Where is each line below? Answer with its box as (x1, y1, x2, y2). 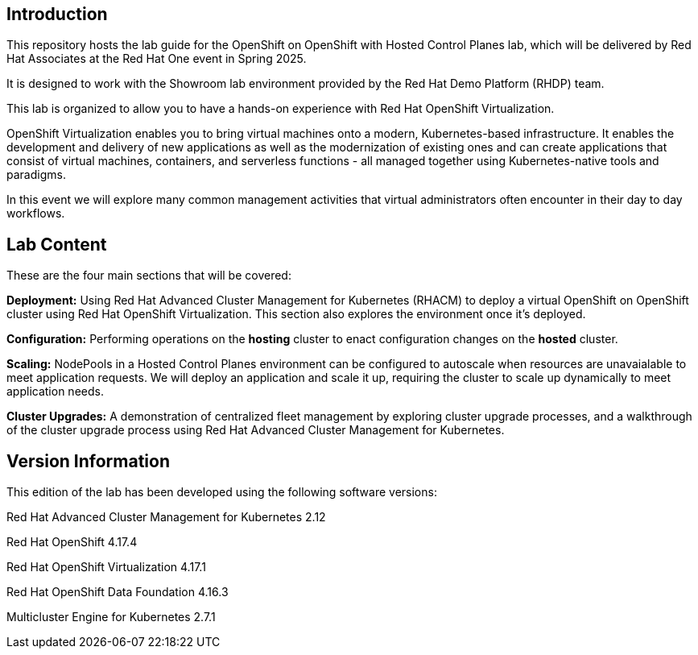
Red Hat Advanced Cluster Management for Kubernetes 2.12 (6, 510, 326, 524)
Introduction (6, 4, 108, 24)
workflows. (6, 206, 65, 221)
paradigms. (6, 168, 66, 182)
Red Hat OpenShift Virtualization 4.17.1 (6, 560, 206, 574)
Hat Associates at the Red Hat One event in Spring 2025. (6, 52, 307, 66)
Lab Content (6, 234, 107, 255)
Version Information (6, 450, 170, 471)
